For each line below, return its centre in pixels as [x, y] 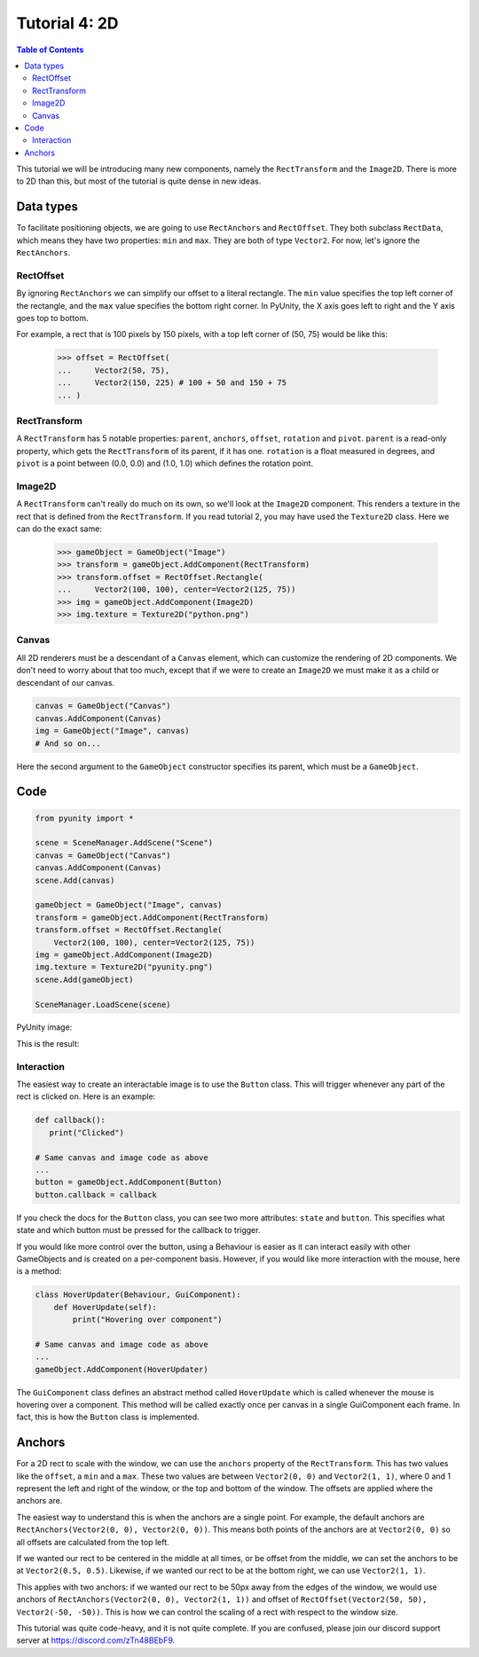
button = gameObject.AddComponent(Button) [129, 1182]
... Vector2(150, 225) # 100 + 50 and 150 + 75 [172, 383]
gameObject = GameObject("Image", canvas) [129, 905]
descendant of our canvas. [66, 682]
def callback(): [71, 1120]
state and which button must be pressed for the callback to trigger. [138, 1230]
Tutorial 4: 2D [67, 23]
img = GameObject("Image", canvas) [112, 731]
